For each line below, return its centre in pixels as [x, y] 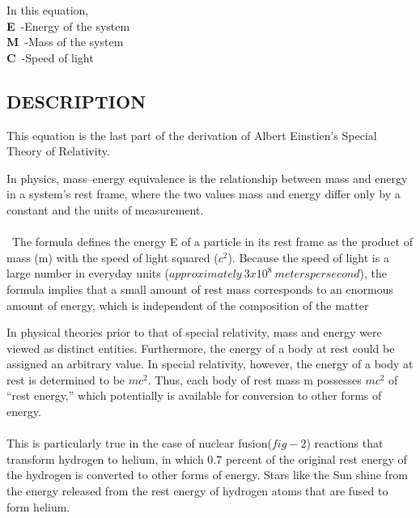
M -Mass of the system [65, 42]
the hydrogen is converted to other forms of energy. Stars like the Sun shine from [208, 475]
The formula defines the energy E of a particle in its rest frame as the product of [212, 242]
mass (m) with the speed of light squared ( [112, 257]
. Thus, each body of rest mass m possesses [255, 379]
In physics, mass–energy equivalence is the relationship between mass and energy [207, 178]
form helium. [38, 506]
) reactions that [345, 443]
